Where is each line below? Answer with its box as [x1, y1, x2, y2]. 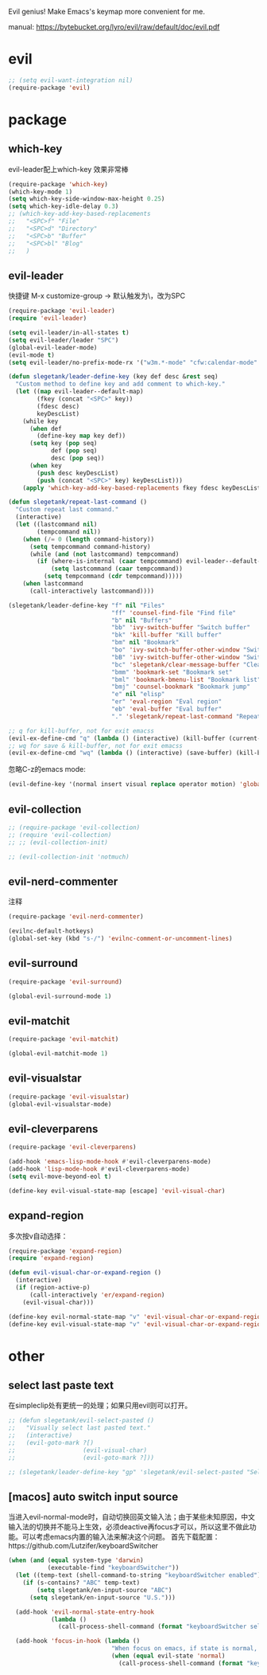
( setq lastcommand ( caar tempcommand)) [50, 565, 183, 573]
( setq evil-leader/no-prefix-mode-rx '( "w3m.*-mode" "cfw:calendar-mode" [8, 358, 258, 366]
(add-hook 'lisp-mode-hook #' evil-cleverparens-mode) [8, 1165, 191, 1173]
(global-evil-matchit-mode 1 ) [8, 1050, 109, 1058]
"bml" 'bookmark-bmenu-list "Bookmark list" [110, 675, 261, 683]
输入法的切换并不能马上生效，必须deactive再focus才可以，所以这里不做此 [8, 1522, 250, 1532]
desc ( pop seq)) [50, 454, 105, 462]
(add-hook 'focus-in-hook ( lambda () [15, 1637, 141, 1646]
